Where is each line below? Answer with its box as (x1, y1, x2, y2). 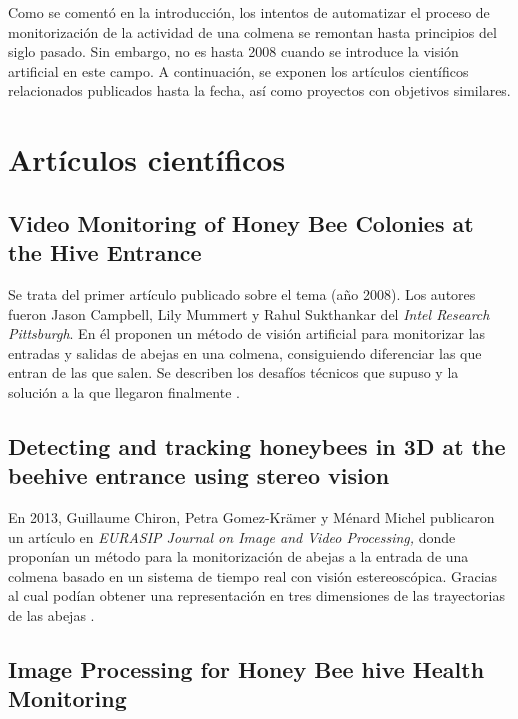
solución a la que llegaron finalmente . (8, 381, 240, 402)
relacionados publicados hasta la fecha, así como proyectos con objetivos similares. (8, 80, 511, 101)
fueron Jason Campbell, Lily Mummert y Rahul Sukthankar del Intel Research (8, 303, 490, 324)
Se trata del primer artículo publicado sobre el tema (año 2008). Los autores (8, 283, 476, 304)
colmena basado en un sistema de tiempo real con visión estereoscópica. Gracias (8, 565, 498, 586)
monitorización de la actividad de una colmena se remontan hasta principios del (8, 21, 497, 42)
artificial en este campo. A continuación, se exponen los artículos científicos (8, 60, 469, 81)
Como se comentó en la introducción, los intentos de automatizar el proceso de (8, 2, 490, 22)
